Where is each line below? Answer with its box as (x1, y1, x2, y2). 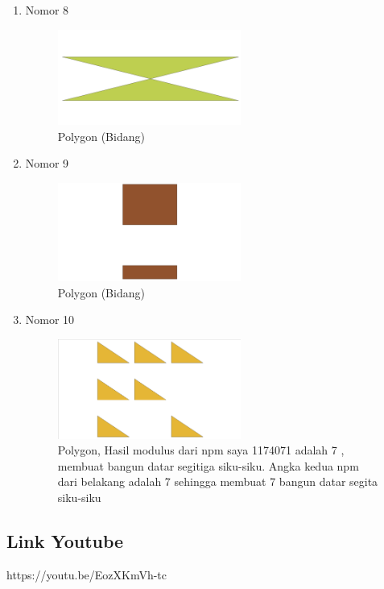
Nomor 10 (25, 311, 75, 328)
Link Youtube (6, 529, 124, 553)
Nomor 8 (25, 2, 69, 18)
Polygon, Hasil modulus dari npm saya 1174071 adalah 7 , (57, 442, 345, 458)
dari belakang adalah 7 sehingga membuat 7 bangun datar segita (57, 473, 378, 490)
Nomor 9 (25, 155, 69, 172)
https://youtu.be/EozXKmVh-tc (6, 566, 167, 583)
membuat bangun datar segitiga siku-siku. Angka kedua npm (57, 457, 359, 474)
